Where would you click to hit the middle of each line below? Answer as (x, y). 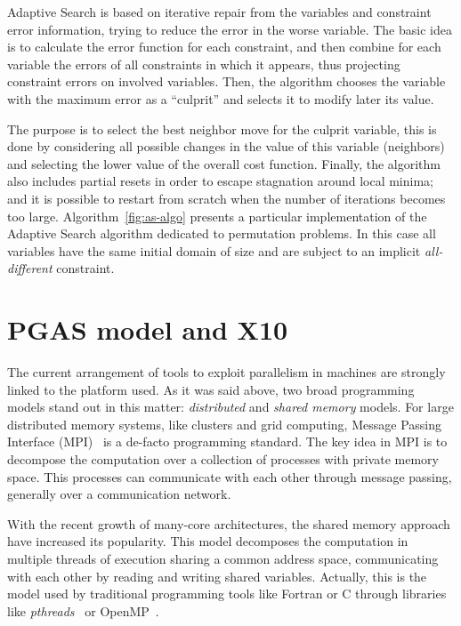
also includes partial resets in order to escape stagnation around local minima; (220, 181)
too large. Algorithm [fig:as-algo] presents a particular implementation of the (217, 216)
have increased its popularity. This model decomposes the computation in (208, 541)
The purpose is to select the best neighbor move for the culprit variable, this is (222, 128)
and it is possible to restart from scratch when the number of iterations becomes (226, 198)
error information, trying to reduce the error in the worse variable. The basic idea (230, 29)
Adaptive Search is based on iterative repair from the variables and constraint (219, 12)
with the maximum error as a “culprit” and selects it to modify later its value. (221, 98)
